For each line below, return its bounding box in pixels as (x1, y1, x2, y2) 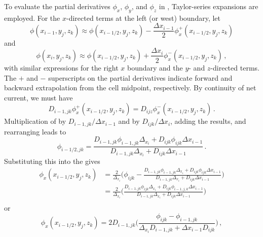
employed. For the (4, 12, 60, 23)
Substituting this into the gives (4, 156, 100, 166)
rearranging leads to (4, 126, 66, 137)
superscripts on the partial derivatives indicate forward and (48, 72, 233, 83)
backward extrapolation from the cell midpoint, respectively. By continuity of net (4, 82, 256, 93)
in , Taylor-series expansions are (159, 1, 258, 11)
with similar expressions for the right (4, 62, 119, 73)
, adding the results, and (170, 116, 246, 126)
